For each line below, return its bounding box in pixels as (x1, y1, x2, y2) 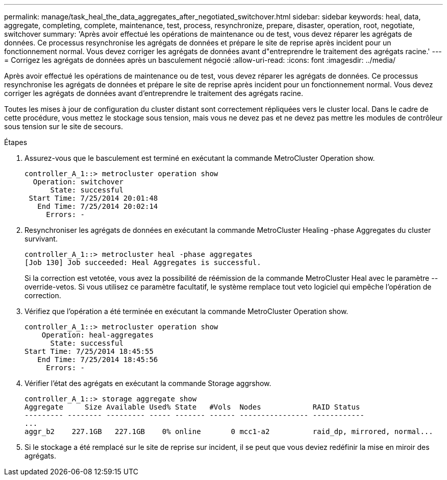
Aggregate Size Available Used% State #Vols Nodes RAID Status (24, 403, 360, 411)
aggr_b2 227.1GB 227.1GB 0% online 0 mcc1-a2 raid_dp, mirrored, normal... (24, 427, 433, 436)
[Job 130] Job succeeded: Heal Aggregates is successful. (24, 258, 261, 267)
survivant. (24, 234, 58, 243)
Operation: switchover (33, 178, 123, 186)
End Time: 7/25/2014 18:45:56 (37, 355, 158, 364)
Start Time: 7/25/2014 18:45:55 (24, 347, 154, 355)
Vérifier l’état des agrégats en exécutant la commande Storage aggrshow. (24, 379, 271, 388)
